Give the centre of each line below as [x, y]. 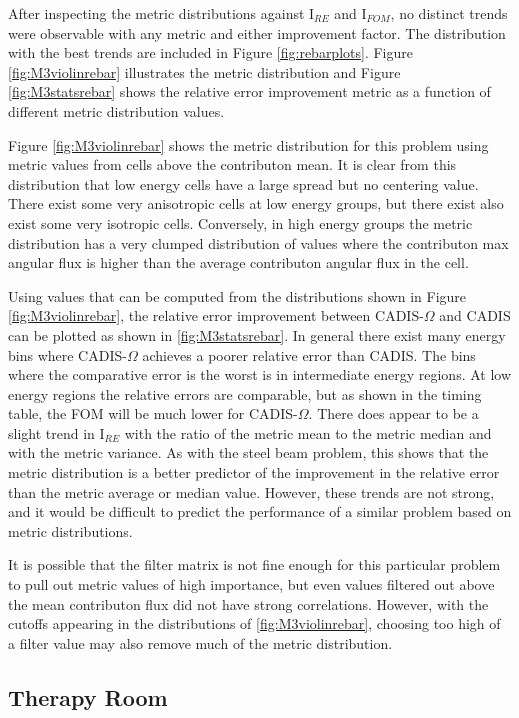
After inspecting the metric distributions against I [161, 13]
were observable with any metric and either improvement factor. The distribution [257, 32]
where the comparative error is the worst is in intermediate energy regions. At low [260, 374]
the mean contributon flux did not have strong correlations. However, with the [248, 603]
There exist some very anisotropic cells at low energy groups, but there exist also [256, 203]
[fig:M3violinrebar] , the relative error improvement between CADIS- [216, 315]
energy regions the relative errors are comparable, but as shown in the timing [245, 393]
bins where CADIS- [67, 354]
